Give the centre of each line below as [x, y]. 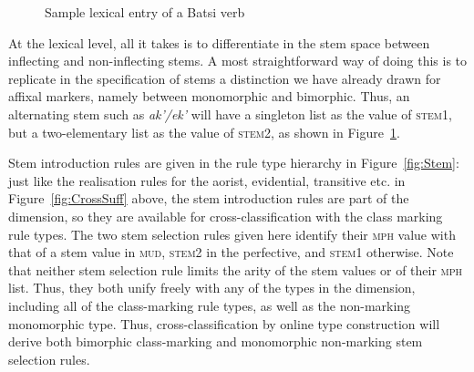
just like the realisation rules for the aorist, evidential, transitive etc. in [207, 180]
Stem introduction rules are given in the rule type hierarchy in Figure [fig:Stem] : [234, 163]
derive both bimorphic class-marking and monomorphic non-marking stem [216, 341]
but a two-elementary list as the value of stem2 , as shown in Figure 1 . [204, 132]
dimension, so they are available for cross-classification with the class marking [226, 216]
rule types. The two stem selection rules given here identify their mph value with [232, 234]
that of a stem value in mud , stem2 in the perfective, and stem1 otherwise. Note [231, 252]
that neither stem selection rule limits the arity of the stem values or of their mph [236, 269]
